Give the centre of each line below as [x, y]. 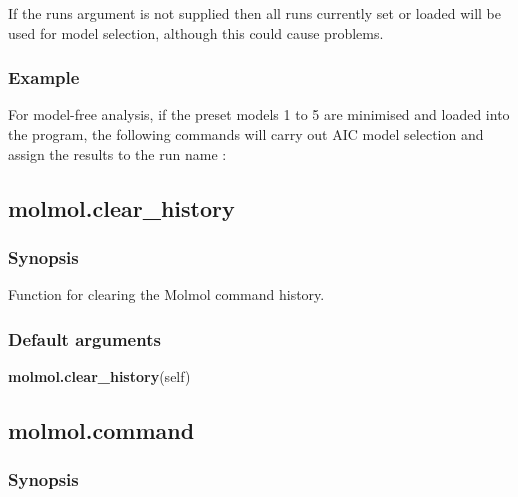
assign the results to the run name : [117, 153]
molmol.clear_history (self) [99, 376]
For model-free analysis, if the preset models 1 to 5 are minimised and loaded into [259, 114]
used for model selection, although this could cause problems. [196, 32]
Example [44, 77]
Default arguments [84, 338]
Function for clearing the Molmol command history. [166, 294]
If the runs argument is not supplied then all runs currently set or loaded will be [254, 13]
